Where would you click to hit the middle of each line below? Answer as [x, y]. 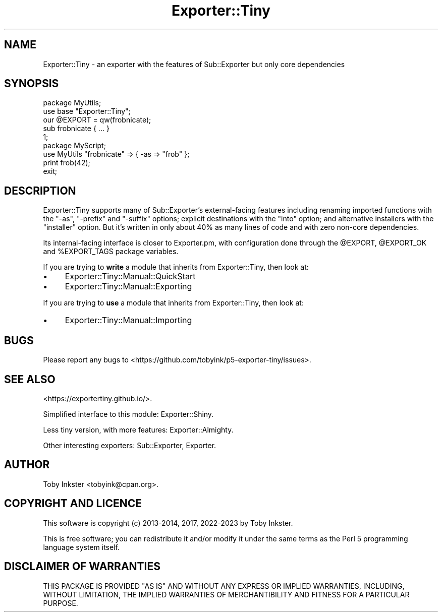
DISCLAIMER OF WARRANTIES [82, 567]
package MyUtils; [72, 103]
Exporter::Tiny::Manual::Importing [128, 320]
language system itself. [81, 547]
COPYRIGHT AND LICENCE [73, 504]
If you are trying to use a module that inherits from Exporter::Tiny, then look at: [173, 303]
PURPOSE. [61, 603]
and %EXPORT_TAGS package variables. [111, 252]
